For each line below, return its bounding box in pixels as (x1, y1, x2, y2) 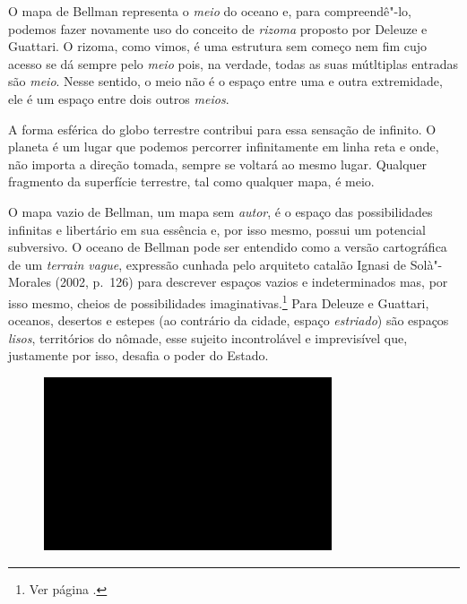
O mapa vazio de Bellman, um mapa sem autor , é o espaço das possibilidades (8, 202, 433, 220)
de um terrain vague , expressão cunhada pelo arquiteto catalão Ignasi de (8, 255, 407, 273)
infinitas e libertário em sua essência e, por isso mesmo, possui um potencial (8, 220, 426, 238)
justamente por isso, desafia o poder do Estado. (8, 346, 269, 365)
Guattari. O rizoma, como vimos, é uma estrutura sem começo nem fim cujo (8, 37, 428, 56)
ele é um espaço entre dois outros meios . (8, 89, 229, 108)
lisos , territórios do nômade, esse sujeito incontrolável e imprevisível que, (8, 328, 408, 347)
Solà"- (410, 255, 443, 273)
